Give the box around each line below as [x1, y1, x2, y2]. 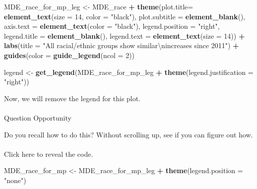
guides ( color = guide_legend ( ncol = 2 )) [4, 50, 135, 60]
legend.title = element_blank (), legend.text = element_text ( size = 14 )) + [4, 30, 245, 41]
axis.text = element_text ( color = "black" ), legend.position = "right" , [4, 21, 220, 31]
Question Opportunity [4, 112, 71, 123]
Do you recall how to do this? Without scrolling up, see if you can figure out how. [4, 129, 253, 139]
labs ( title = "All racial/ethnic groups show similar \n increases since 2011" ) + [4, 40, 239, 51]
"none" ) [4, 175, 26, 185]
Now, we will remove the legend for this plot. [4, 93, 141, 103]
